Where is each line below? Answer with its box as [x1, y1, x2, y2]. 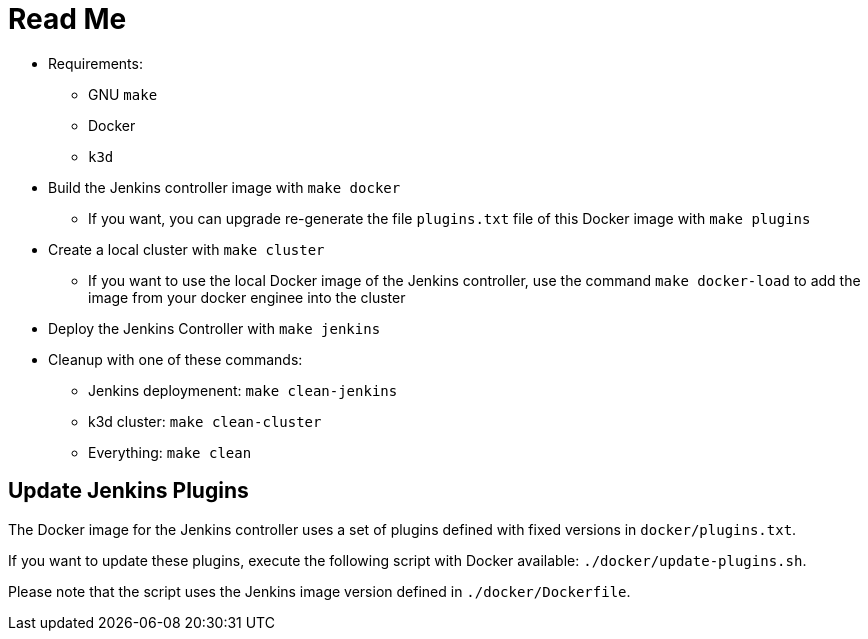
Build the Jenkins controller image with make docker [48, 178, 401, 196]
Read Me [8, 2, 127, 36]
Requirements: [48, 54, 143, 72]
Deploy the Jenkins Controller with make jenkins [48, 319, 381, 337]
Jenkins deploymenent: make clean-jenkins [88, 381, 398, 399]
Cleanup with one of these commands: [48, 350, 303, 368]
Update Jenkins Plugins [8, 478, 249, 504]
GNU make [88, 85, 158, 103]
